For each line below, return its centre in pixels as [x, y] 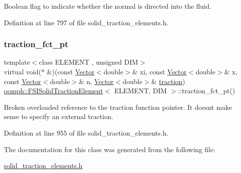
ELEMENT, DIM [141, 91]
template [17, 62]
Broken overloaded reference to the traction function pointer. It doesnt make [118, 107]
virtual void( [23, 71]
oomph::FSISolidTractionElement [53, 91]
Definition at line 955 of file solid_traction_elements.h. [86, 132]
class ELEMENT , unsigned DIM [89, 62]
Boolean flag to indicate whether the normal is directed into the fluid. [108, 6]
